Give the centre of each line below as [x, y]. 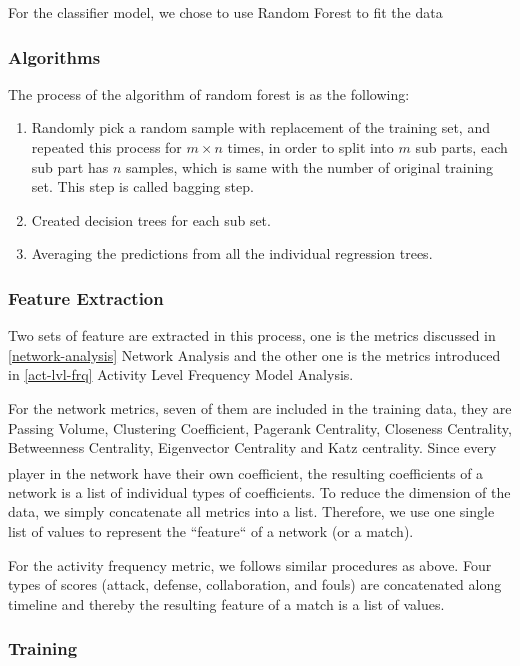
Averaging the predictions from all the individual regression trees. [232, 253]
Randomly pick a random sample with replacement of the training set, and [260, 127]
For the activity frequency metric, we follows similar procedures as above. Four [250, 564]
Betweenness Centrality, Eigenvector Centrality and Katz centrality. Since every [252, 447]
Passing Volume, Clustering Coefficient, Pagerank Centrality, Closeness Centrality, [260, 427]
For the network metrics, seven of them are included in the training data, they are [260, 407]
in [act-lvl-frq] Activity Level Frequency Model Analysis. [181, 374]
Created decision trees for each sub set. [151, 219]
